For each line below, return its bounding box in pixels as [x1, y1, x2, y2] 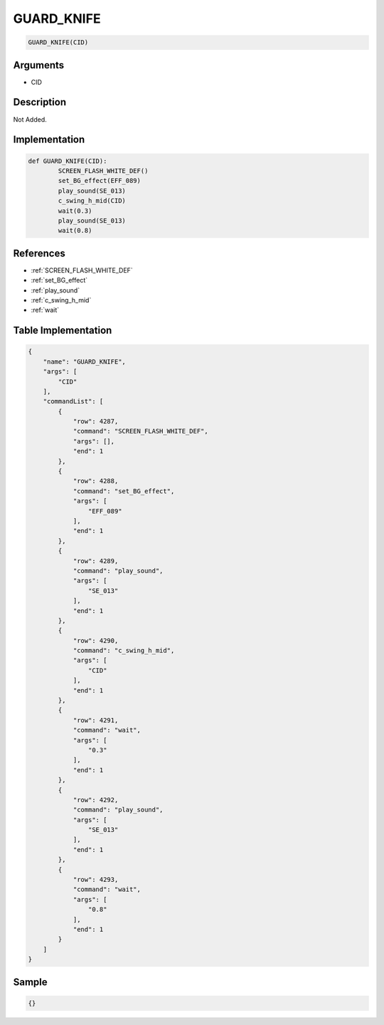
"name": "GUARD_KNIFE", [43, 357, 126, 366]
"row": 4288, [73, 477, 119, 485]
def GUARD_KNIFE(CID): [28, 157, 107, 165]
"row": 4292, [73, 796, 119, 804]
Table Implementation [13, 325, 112, 337]
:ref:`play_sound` [31, 285, 80, 295]
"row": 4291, [73, 716, 119, 724]
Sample [13, 976, 48, 988]
